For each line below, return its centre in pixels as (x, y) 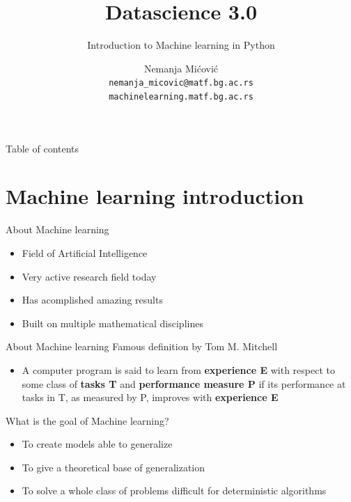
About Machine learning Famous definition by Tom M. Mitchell (142, 346)
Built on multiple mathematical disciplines (112, 323)
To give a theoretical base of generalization (114, 467)
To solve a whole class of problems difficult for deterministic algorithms (174, 491)
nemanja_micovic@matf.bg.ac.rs (181, 83)
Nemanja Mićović (181, 68)
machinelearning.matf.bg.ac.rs (181, 96)
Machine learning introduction (155, 196)
